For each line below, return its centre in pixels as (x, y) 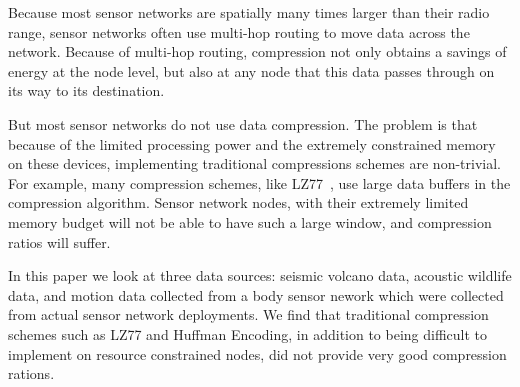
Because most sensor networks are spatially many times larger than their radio (249, 12)
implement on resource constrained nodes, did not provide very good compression (257, 353)
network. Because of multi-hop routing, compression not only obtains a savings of (257, 51)
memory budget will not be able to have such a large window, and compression (250, 221)
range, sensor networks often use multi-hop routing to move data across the (239, 31)
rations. (31, 373)
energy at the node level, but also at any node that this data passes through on (251, 70)
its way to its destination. (86, 90)
